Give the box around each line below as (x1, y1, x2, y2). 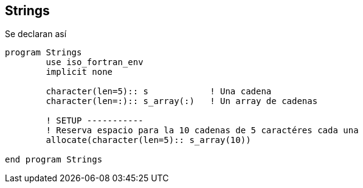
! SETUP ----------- (46, 116, 143, 126)
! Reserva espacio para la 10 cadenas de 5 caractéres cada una (46, 125, 359, 136)
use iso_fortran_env (46, 57, 143, 68)
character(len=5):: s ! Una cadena (46, 86, 272, 97)
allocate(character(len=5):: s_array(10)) (46, 135, 251, 145)
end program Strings (5, 155, 103, 165)
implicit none (46, 67, 113, 77)
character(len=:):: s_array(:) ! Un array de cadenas (46, 96, 318, 106)
